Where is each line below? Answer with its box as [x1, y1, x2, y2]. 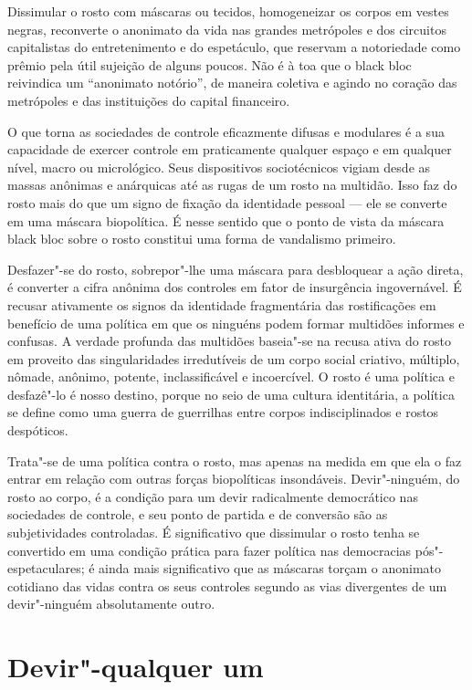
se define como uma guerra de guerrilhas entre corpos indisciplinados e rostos [7, 402, 439, 422]
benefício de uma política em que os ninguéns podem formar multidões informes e [7, 313, 465, 332]
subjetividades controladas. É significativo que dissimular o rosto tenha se [7, 523, 420, 542]
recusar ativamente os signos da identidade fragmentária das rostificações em [7, 295, 436, 314]
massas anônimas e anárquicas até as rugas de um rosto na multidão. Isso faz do [7, 175, 457, 194]
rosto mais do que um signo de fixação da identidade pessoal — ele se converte [7, 193, 447, 212]
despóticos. [7, 421, 68, 440]
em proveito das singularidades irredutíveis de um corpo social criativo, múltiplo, [7, 349, 460, 368]
